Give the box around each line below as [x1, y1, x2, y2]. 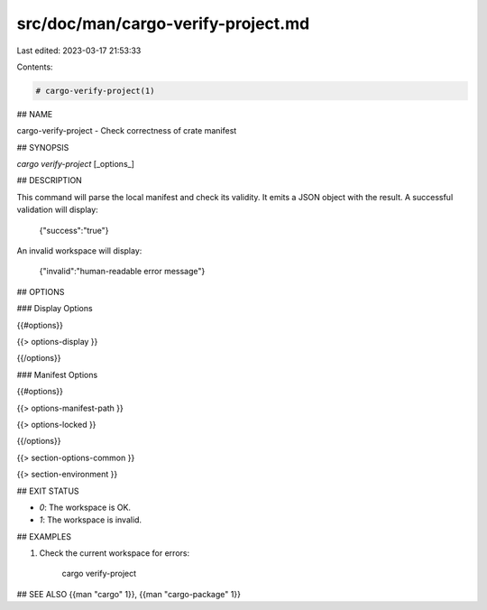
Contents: [16, 61, 53, 72]
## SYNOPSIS [16, 142, 69, 152]
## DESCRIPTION [16, 175, 83, 186]
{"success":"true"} [39, 225, 109, 236]
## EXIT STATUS [16, 485, 80, 496]
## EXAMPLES [16, 531, 72, 541]
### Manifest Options [16, 369, 98, 380]
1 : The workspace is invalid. [39, 514, 142, 525]
